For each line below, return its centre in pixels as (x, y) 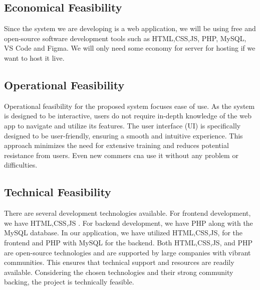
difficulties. (21, 165)
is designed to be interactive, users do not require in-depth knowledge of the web (128, 116)
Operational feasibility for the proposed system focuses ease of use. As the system (129, 106)
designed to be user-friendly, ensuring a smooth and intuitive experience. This (123, 135)
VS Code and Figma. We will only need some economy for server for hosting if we (130, 48)
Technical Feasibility (58, 192)
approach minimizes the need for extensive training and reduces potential (116, 145)
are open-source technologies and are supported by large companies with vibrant (127, 252)
